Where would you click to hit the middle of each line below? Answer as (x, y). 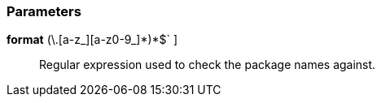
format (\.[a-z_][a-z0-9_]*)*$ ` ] (92, 40)
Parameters (44, 11)
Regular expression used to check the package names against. (208, 65)
